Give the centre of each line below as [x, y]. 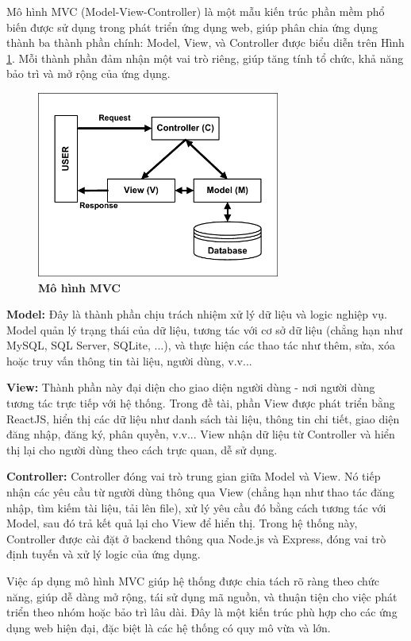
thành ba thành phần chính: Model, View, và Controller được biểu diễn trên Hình [205, 42]
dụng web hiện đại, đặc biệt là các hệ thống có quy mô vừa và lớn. [169, 627]
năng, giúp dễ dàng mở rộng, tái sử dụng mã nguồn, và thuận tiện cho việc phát [202, 596]
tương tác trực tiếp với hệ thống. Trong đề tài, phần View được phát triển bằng [201, 403]
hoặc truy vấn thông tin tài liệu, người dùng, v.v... [129, 360]
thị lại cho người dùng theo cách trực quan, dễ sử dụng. [142, 449]
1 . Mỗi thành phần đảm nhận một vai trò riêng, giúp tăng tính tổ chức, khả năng [205, 58]
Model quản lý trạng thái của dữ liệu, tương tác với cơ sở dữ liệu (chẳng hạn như [205, 329]
